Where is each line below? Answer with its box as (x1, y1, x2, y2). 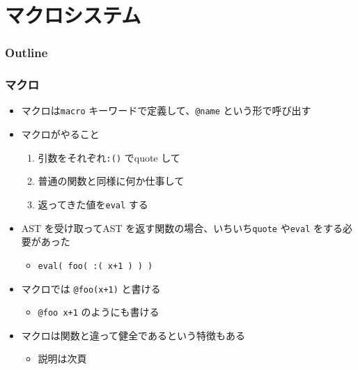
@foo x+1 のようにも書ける (38, 305, 159, 319)
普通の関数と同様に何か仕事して (38, 174, 185, 188)
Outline (5, 44, 48, 61)
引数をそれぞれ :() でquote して (38, 150, 180, 164)
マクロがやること (21, 127, 100, 141)
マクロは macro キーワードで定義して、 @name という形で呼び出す (21, 103, 311, 118)
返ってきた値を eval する (38, 196, 148, 211)
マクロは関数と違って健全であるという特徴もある (21, 327, 245, 342)
